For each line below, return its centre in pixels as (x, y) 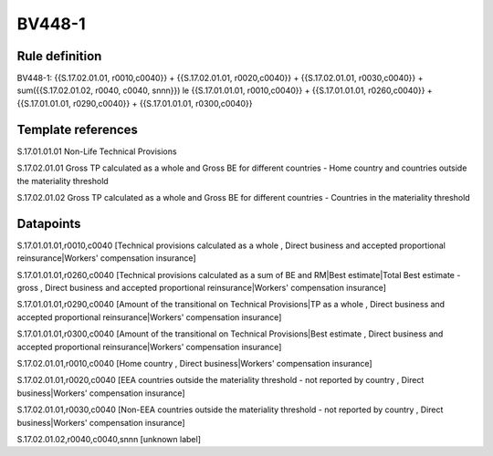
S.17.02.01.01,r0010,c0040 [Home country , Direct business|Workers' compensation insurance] (195, 363)
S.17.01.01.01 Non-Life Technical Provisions (97, 151)
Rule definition (59, 56)
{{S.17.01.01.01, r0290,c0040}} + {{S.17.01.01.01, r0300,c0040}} (135, 103)
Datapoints (49, 223)
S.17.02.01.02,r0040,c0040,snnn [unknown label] (109, 439)
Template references (78, 129)
